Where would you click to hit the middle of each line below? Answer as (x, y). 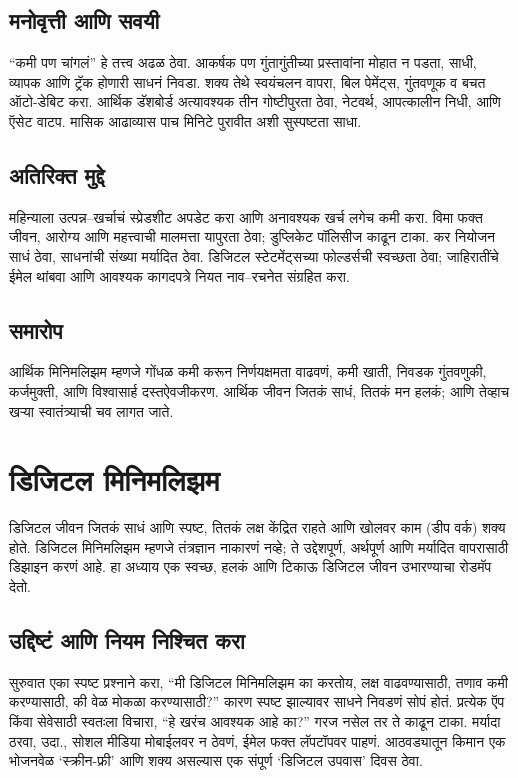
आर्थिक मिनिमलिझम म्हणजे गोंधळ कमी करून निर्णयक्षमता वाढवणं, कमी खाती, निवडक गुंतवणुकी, (248, 371)
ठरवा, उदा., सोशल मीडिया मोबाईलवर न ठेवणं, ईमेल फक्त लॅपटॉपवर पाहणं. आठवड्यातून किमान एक (257, 740)
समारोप (36, 329)
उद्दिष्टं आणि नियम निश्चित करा (127, 640)
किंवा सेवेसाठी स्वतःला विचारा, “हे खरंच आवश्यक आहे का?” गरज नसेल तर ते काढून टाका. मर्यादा (255, 721)
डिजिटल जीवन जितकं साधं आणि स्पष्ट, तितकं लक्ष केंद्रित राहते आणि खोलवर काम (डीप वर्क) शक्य (257, 527)
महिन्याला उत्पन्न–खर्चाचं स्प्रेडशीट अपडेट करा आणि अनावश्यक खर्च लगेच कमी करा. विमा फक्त (246, 216)
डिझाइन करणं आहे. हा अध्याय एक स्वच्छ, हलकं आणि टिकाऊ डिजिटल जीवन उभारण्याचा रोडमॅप (250, 566)
